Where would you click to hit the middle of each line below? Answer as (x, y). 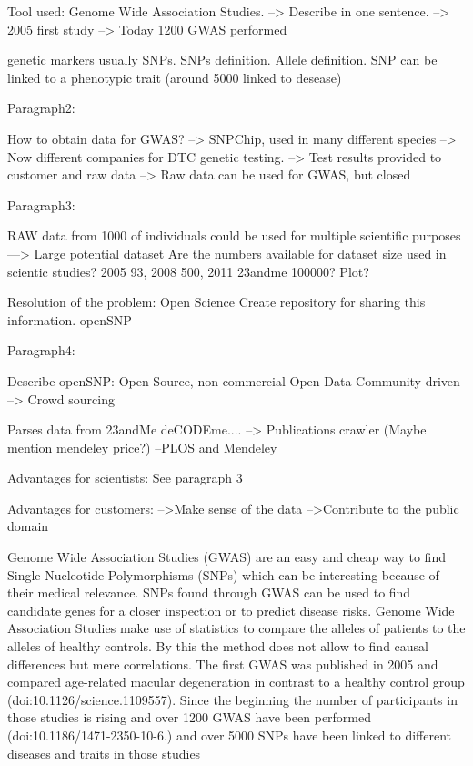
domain (28, 526)
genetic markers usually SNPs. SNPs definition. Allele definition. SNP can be (222, 60)
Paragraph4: (41, 350)
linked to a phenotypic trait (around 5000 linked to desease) (175, 77)
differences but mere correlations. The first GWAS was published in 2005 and (223, 664)
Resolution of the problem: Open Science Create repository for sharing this (216, 302)
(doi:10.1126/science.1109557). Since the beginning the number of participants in (232, 699)
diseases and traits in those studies (104, 753)
